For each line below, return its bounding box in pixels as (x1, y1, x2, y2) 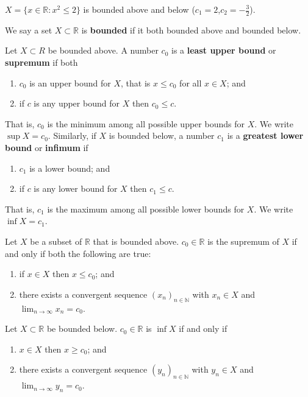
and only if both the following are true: (5, 247, 151, 259)
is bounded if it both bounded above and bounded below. (81, 23, 301, 36)
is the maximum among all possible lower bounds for (47, 202, 245, 215)
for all (179, 76, 202, 89)
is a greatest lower (227, 129, 304, 142)
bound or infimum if (5, 141, 88, 153)
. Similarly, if (48, 129, 96, 142)
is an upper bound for (29, 76, 111, 89)
